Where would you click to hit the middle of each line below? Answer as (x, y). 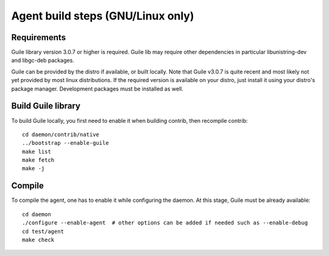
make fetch (38, 160)
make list (37, 151)
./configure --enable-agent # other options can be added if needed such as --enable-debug (165, 223)
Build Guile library (46, 106)
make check (38, 240)
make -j (34, 168)
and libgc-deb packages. (43, 60)
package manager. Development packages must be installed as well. (97, 89)
